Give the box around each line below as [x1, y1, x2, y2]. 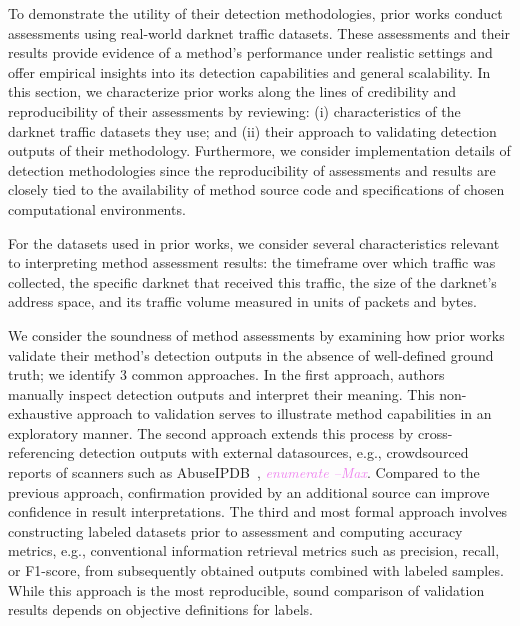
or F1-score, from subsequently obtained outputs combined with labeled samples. [8, 560, 504, 581]
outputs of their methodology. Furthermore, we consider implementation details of [8, 140, 511, 161]
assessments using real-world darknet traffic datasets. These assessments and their [8, 22, 511, 43]
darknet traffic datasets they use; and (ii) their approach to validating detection [8, 120, 497, 141]
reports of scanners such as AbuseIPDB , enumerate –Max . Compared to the [8, 462, 480, 483]
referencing [8, 442, 75, 463]
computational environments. [8, 198, 186, 219]
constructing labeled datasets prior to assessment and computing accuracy [8, 520, 463, 541]
